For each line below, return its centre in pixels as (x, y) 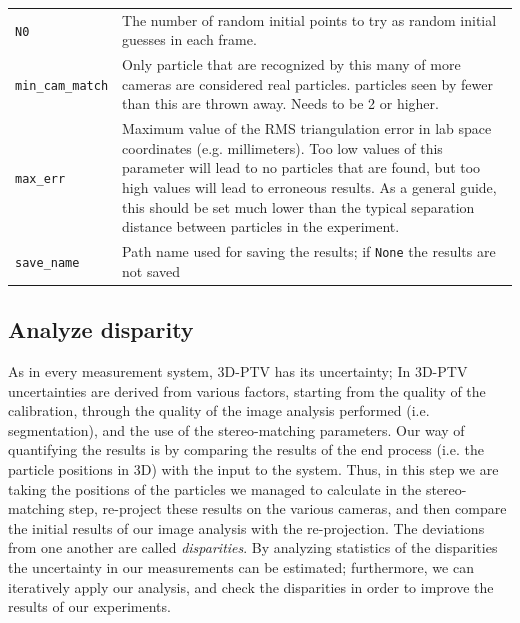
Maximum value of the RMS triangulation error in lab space (307, 128)
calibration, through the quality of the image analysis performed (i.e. (219, 410)
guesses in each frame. (189, 39)
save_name (47, 262)
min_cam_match (62, 85)
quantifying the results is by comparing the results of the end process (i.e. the (246, 449)
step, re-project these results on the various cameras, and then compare (288, 508)
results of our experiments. (89, 606)
